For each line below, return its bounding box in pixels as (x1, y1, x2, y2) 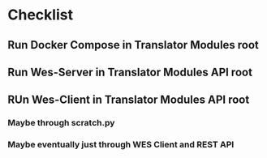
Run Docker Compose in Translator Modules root (7, 38, 259, 52)
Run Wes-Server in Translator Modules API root (7, 65, 253, 79)
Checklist (7, 6, 74, 24)
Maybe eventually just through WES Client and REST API (7, 139, 235, 151)
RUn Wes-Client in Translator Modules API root (7, 93, 250, 107)
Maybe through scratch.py (7, 117, 115, 129)
